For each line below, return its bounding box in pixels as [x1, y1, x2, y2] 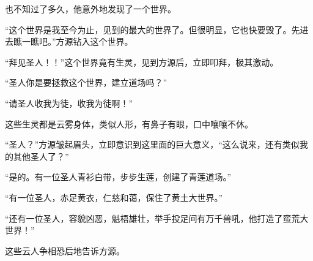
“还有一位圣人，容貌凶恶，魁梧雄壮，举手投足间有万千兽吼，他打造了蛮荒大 [5, 211, 309, 224]
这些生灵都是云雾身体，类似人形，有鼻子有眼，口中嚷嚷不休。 [5, 117, 253, 130]
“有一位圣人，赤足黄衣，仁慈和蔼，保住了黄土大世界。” [5, 191, 223, 203]
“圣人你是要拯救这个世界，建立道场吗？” [5, 76, 168, 89]
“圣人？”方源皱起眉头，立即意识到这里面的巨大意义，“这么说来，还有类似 [5, 138, 300, 151]
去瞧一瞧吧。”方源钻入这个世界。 [5, 35, 133, 48]
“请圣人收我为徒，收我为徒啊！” [5, 96, 133, 109]
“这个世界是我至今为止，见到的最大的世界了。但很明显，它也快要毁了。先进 [5, 23, 309, 36]
